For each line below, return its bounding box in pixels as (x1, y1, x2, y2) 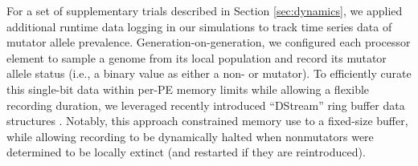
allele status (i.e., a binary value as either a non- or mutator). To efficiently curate (6, 65, 412, 82)
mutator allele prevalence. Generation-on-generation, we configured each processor (6, 34, 411, 51)
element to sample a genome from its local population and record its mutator (6, 49, 387, 66)
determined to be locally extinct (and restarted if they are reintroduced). (6, 144, 366, 160)
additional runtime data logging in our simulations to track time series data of (6, 18, 392, 34)
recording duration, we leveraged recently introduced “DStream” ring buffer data (6, 96, 405, 113)
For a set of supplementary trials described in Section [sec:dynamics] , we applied (6, 2, 403, 18)
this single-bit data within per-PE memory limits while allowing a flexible (6, 80, 370, 97)
